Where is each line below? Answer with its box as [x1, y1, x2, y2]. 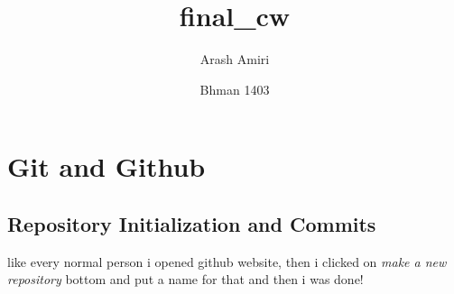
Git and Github [7, 148, 206, 185]
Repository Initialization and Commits [7, 209, 376, 237]
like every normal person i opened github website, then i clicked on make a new [7, 252, 447, 271]
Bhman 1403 [199, 79, 270, 98]
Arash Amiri [199, 50, 270, 69]
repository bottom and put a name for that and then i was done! [7, 270, 364, 289]
